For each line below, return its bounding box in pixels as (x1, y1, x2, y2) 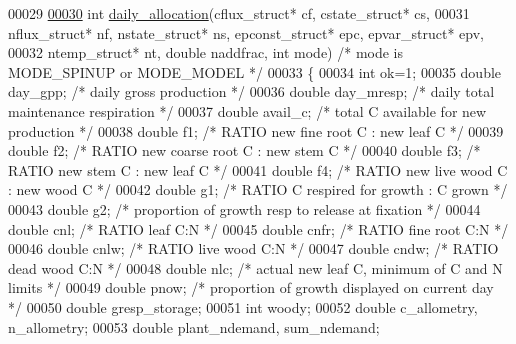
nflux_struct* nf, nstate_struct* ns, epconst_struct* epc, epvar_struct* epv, (8, 22, 484, 43)
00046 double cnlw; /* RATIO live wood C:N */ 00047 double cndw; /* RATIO (8, 238, 499, 259)
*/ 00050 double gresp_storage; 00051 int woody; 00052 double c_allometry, (8, 296, 478, 317)
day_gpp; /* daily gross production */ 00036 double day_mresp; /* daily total (8, 81, 495, 102)
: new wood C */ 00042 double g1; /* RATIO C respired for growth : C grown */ (8, 179, 508, 200)
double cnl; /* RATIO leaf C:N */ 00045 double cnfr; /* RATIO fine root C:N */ (8, 218, 509, 239)
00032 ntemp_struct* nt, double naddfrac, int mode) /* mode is (8, 42, 404, 63)
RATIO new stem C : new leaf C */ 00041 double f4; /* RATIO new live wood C (8, 159, 508, 180)
